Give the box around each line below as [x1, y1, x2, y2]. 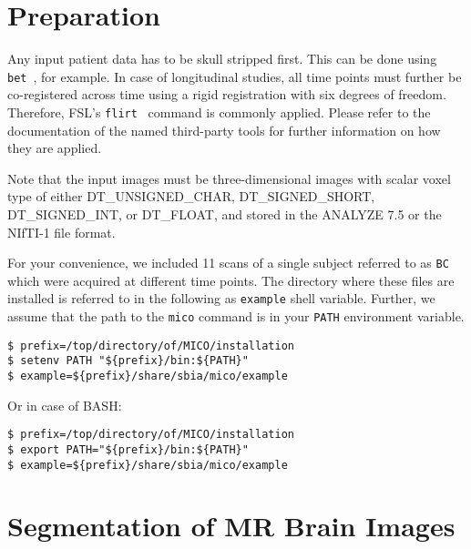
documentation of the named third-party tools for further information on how [7, 120, 441, 139]
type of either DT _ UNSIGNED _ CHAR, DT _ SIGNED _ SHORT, [7, 187, 375, 206]
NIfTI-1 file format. [7, 222, 116, 241]
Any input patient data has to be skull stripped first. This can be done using [7, 49, 437, 68]
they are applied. [7, 138, 102, 158]
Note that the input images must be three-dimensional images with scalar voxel [7, 168, 451, 188]
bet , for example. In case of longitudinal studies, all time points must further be [7, 66, 462, 86]
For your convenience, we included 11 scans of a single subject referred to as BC [7, 253, 449, 272]
